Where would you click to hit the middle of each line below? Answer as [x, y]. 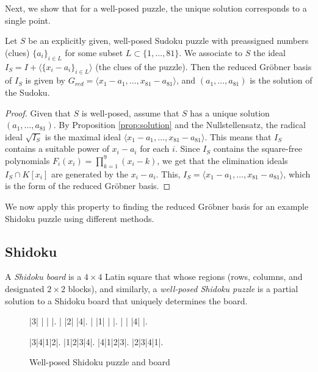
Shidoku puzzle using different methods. [80, 218]
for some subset [94, 52]
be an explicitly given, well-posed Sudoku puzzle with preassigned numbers [168, 41]
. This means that [238, 136]
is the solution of [281, 80]
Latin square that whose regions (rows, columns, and [204, 277]
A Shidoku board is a [43, 277]
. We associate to [211, 52]
